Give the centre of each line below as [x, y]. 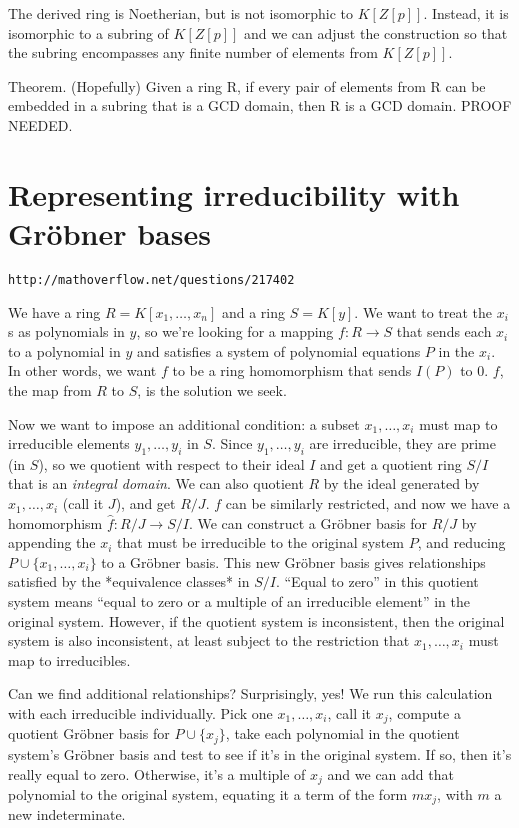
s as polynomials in [66, 331]
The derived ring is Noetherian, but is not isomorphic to [180, 13]
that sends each [444, 331]
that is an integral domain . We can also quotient [156, 483]
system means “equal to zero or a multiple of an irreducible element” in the [239, 601]
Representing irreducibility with [234, 193]
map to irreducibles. [69, 659]
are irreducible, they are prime [402, 443]
